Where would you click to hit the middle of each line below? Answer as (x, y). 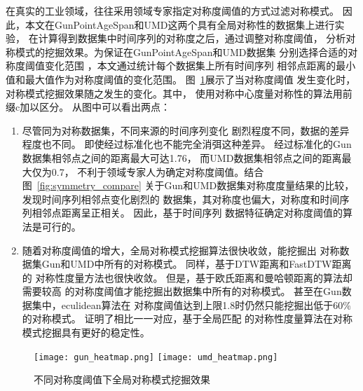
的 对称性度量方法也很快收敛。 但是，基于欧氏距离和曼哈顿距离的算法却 (187, 277)
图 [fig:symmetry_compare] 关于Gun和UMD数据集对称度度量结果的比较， (188, 185)
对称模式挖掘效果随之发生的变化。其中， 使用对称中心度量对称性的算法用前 (179, 93)
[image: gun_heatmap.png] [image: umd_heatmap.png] (156, 357)
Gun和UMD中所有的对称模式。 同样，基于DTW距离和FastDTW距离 (197, 264)
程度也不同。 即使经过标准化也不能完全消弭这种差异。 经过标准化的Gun (187, 144)
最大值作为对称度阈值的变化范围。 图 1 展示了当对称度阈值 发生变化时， (190, 79)
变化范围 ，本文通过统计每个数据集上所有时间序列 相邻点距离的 (190, 66)
